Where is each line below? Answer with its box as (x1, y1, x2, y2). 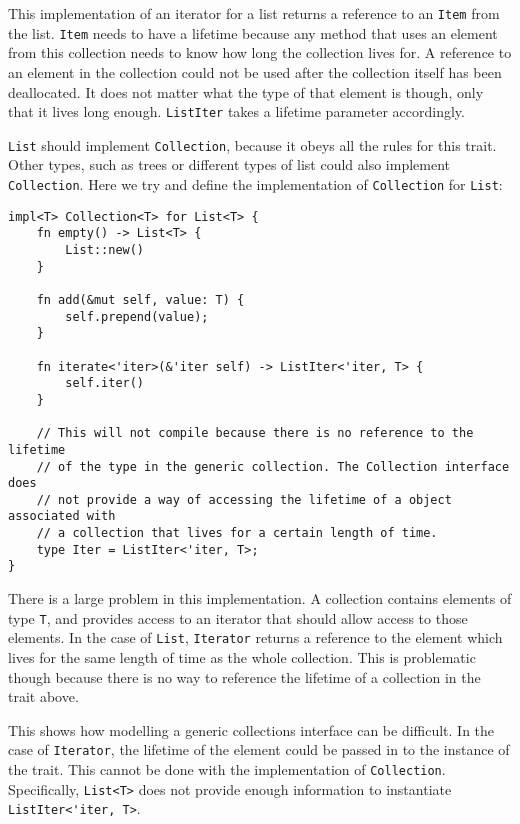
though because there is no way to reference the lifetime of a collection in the (8, 666, 481, 687)
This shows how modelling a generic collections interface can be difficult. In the (8, 719, 495, 740)
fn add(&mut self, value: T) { (36, 292, 245, 307)
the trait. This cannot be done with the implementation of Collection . (8, 759, 446, 780)
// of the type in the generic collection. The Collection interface (36, 459, 510, 474)
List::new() (65, 242, 145, 257)
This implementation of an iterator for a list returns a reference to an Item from (8, 3, 500, 23)
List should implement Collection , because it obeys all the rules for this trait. (8, 134, 497, 155)
